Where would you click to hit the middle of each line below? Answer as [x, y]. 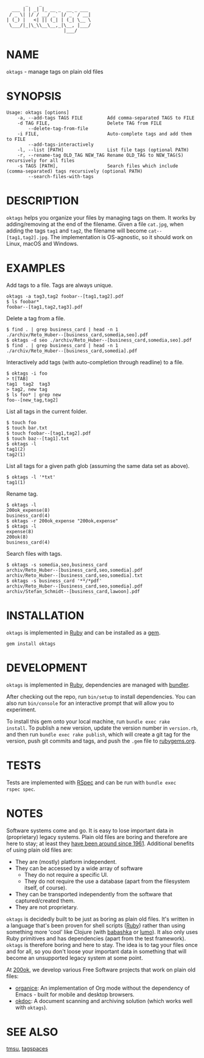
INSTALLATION [45, 615]
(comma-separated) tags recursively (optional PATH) [75, 171]
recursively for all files [40, 160]
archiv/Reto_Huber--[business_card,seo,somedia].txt [75, 575]
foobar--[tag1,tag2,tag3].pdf [45, 307]
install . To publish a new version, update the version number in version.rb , [102, 728]
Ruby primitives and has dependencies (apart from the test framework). [96, 938]
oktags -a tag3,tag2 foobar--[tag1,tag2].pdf [65, 296]
